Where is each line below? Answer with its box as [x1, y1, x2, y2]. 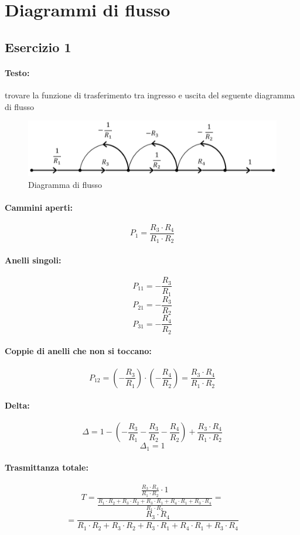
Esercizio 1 [5, 37, 71, 56]
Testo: [5, 66, 30, 78]
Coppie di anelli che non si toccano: [5, 345, 152, 357]
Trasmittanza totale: [5, 461, 88, 474]
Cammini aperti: [5, 201, 73, 213]
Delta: [5, 399, 30, 411]
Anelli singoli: [5, 254, 62, 266]
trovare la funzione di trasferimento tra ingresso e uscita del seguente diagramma [5, 88, 295, 101]
